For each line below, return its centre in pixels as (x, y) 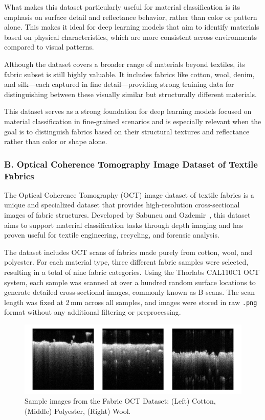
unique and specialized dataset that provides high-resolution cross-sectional (122, 205)
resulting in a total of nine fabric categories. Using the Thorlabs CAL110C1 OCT (132, 272)
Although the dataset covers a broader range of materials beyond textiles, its (125, 64)
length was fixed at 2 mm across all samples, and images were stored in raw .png (131, 302)
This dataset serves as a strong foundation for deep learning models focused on (128, 111)
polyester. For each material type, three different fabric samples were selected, (126, 262)
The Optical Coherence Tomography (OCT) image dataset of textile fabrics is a (129, 194)
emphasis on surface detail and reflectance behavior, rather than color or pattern (131, 17)
